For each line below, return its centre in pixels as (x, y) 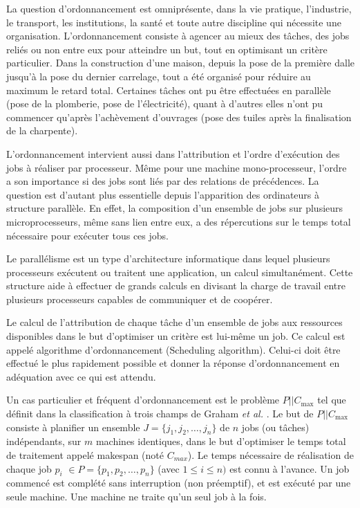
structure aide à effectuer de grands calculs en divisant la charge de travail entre (176, 285)
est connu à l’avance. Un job (290, 468)
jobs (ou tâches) (275, 427)
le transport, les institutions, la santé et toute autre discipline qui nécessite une (174, 22)
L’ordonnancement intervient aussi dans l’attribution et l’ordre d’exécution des (173, 153)
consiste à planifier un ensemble (73, 427)
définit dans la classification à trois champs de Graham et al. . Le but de (160, 414)
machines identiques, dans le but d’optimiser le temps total (221, 441)
